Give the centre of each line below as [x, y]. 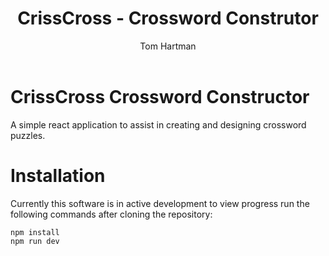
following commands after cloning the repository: [111, 214]
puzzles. [28, 135]
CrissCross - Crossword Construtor [168, 18]
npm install [35, 232]
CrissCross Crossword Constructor [160, 96]
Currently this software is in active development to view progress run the [160, 203]
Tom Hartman [168, 46]
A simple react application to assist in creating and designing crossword [158, 124]
